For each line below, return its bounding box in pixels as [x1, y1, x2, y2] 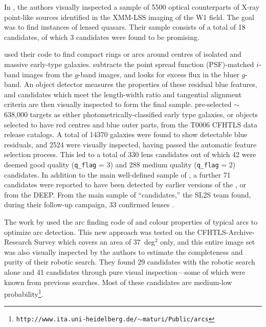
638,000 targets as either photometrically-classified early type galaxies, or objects [4, 108, 258, 119]
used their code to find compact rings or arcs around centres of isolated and [4, 49, 241, 59]
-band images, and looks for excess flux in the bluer [78, 69, 239, 79]
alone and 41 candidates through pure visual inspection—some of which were [4, 266, 246, 277]
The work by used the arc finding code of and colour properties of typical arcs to [4, 216, 258, 227]
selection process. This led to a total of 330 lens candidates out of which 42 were [4, 149, 256, 160]
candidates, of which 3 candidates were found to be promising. [4, 31, 199, 42]
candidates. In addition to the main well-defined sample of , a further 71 [4, 169, 231, 180]
